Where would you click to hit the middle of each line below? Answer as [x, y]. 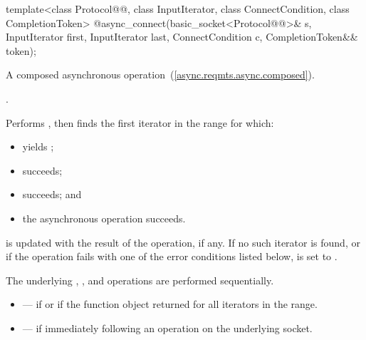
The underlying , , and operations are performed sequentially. [140, 280]
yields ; [38, 146]
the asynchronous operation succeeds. [104, 218]
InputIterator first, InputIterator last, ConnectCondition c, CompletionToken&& [182, 37]
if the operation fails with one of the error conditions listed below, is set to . [172, 256]
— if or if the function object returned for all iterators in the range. [170, 304]
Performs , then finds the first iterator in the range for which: [140, 122]
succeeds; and [52, 194]
